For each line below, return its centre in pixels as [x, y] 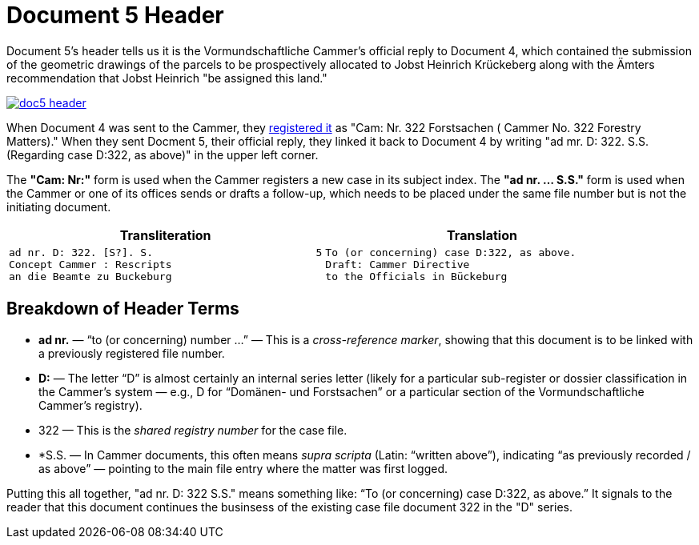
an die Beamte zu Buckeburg [90, 276]
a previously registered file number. [132, 353]
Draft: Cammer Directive [398, 264]
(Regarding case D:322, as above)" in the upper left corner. [163, 154]
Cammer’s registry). [90, 405]
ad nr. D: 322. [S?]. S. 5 [166, 252]
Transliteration [165, 235]
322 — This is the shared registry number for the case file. [193, 430]
